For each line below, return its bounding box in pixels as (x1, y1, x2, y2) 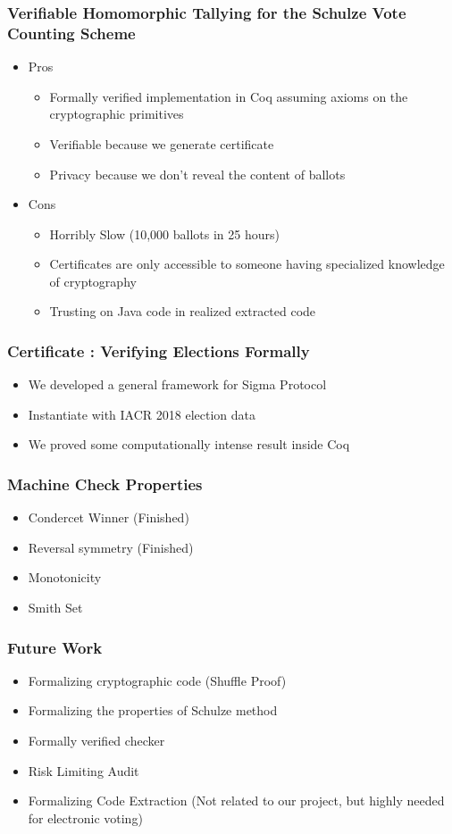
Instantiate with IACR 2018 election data (28, 404, 255, 423)
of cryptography (49, 271, 137, 290)
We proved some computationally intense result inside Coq (28, 435, 350, 454)
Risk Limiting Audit (28, 761, 139, 780)
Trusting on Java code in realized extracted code (49, 302, 316, 321)
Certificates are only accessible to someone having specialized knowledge (49, 254, 445, 273)
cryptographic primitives (49, 104, 184, 123)
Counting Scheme (7, 21, 136, 44)
